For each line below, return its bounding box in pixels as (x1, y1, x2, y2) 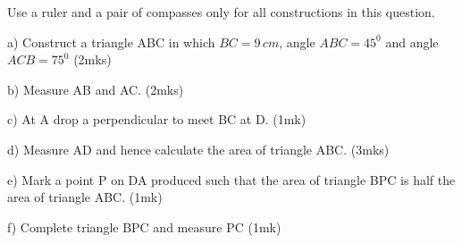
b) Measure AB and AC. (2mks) (7, 80, 184, 98)
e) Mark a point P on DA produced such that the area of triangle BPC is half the (7, 170, 456, 189)
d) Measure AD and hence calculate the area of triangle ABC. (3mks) (7, 139, 390, 158)
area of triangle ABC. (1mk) (7, 188, 163, 206)
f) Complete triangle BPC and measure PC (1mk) (7, 217, 281, 236)
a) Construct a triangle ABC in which (7, 32, 215, 51)
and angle (385, 32, 439, 51)
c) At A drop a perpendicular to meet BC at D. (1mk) (7, 110, 307, 129)
